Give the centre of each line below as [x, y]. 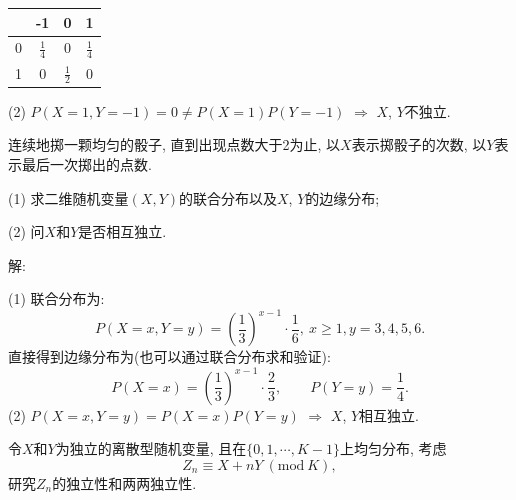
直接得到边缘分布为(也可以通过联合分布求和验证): [169, 356]
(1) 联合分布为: [56, 298]
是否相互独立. [122, 231]
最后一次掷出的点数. [86, 163]
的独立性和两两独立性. [124, 482]
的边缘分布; [342, 197]
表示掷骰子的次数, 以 [419, 144]
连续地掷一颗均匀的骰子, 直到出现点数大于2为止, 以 [174, 144]
